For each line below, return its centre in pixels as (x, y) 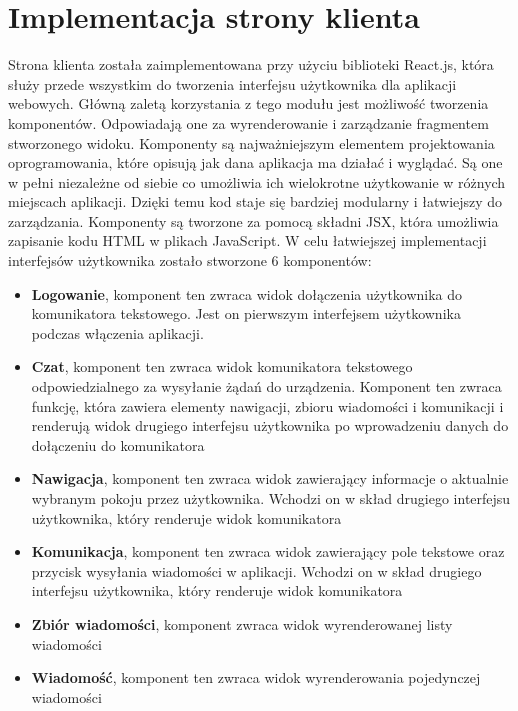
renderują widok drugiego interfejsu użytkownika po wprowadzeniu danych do (270, 425)
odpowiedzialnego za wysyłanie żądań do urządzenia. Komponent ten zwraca (266, 386)
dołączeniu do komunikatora (118, 444)
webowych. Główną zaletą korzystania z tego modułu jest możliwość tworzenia (248, 103)
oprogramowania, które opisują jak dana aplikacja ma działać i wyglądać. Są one (255, 162)
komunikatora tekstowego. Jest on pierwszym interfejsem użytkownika (246, 313)
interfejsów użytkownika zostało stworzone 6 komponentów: (190, 260)
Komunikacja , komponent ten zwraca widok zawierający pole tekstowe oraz (268, 551)
